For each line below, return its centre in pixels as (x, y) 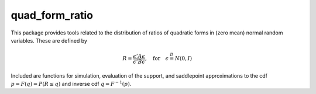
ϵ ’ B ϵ (139, 62)
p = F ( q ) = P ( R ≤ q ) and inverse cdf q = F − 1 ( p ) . (71, 83)
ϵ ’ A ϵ (139, 56)
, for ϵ (157, 59)
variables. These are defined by (49, 40)
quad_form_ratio (52, 15)
